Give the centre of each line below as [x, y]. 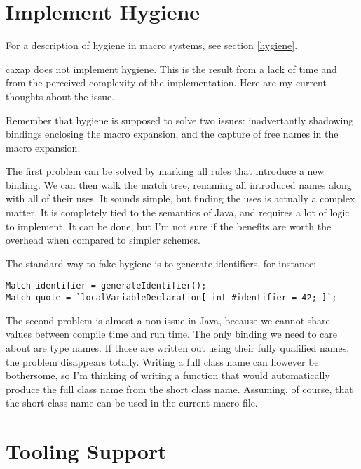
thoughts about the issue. [60, 96]
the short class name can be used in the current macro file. [132, 403]
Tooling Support [86, 451]
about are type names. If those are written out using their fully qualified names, [178, 347]
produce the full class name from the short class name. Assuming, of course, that [179, 389]
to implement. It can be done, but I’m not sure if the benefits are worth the [169, 226]
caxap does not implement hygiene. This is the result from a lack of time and [171, 68]
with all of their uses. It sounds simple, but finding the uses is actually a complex [180, 198]
